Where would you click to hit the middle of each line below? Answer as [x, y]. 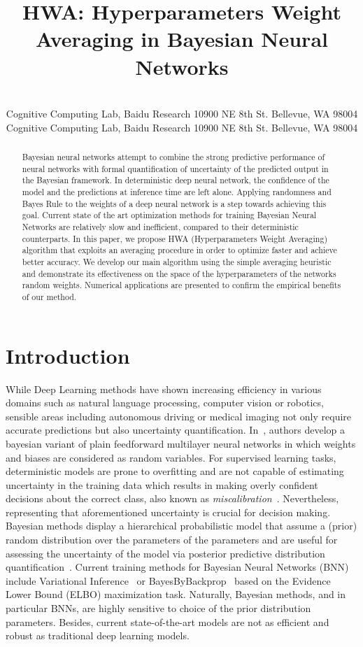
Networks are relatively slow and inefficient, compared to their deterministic [160, 227]
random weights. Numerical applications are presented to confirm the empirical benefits [181, 285]
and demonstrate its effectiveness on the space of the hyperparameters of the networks [179, 273]
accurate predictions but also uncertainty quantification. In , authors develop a [175, 430]
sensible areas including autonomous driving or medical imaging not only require [179, 416]
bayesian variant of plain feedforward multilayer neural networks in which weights [181, 443]
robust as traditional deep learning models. [98, 635]
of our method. [49, 296]
